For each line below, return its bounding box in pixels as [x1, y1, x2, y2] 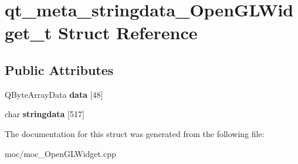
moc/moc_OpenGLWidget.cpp [5, 147, 116, 159]
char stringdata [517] [5, 108, 84, 120]
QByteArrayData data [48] [5, 88, 103, 100]
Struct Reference [57, 20, 198, 45]
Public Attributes [5, 60, 114, 78]
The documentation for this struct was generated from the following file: [5, 127, 265, 139]
